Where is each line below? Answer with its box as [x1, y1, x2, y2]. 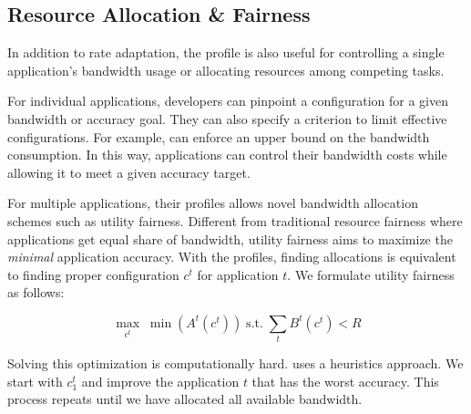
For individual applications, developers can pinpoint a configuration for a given [7, 91, 448, 110]
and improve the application [81, 371, 240, 390]
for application [197, 264, 279, 284]
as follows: [7, 283, 65, 302]
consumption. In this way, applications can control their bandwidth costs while [7, 145, 447, 164]
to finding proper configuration [7, 264, 179, 284]
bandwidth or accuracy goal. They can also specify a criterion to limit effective [7, 109, 447, 128]
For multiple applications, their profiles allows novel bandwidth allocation [7, 193, 418, 212]
